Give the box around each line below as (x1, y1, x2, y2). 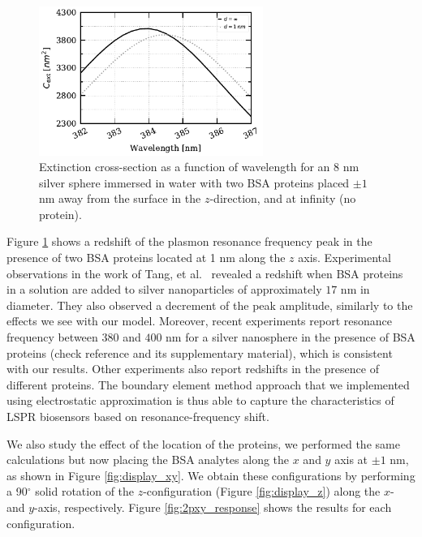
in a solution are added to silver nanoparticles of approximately (6, 281, 322, 298)
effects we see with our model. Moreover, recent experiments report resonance (6, 312, 392, 329)
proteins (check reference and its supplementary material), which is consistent (6, 344, 393, 361)
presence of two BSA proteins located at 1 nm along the (6, 249, 286, 266)
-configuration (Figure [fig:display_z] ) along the (143, 483, 381, 500)
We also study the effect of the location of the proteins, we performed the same (6, 435, 400, 452)
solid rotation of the (35, 483, 135, 500)
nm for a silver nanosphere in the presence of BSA (166, 329, 416, 346)
